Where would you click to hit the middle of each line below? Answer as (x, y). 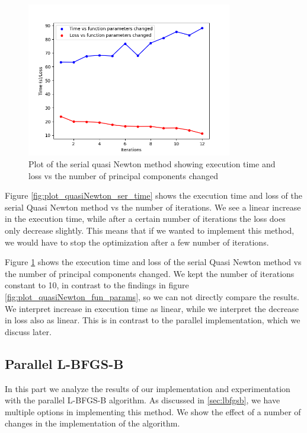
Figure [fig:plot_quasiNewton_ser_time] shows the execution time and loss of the (154, 195)
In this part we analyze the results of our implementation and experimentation (148, 388)
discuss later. (28, 331)
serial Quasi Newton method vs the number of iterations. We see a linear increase (153, 207)
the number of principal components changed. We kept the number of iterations (150, 273)
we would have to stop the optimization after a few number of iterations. (137, 242)
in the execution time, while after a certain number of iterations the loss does (145, 219)
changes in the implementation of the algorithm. (92, 423)
